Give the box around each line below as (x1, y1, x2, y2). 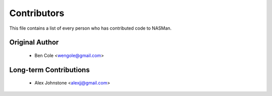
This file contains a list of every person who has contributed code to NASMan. (9, 25, 172, 31)
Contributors (9, 8, 65, 19)
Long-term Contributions (9, 65, 90, 74)
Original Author (9, 38, 59, 47)
